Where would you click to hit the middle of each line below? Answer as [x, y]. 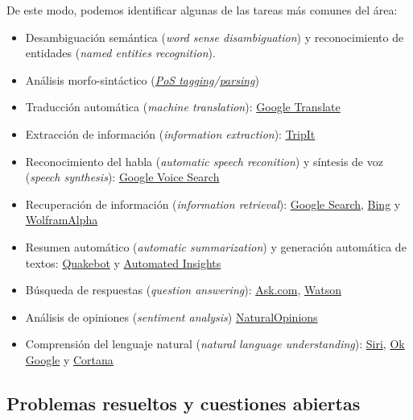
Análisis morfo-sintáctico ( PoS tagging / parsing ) [142, 79]
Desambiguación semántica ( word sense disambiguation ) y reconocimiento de [215, 37]
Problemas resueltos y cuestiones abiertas [184, 403]
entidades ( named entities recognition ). [120, 53]
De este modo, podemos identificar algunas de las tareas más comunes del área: [202, 10]
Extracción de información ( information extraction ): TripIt [170, 133]
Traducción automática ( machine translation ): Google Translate [183, 107]
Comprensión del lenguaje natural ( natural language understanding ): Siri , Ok [215, 344]
